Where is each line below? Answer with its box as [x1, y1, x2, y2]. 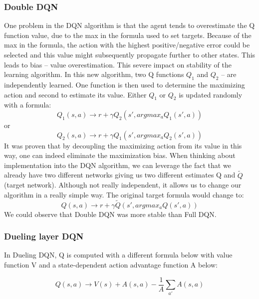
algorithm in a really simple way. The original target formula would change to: [4, 189, 244, 199]
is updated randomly [179, 89, 243, 99]
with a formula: [4, 99, 51, 110]
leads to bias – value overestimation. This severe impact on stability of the [4, 59, 232, 69]
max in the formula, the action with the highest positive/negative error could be [4, 39, 250, 50]
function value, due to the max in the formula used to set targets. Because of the [4, 29, 252, 40]
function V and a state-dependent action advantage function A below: [4, 259, 218, 269]
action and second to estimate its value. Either [4, 89, 147, 99]
